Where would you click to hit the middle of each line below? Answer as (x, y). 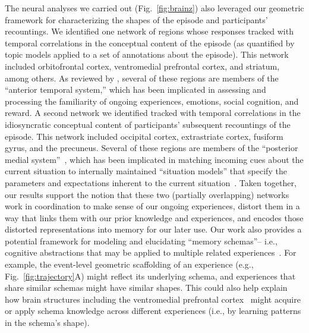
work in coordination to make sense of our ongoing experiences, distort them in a (152, 206)
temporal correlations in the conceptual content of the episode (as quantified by (150, 43)
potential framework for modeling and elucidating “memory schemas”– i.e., (141, 241)
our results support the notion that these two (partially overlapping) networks (147, 194)
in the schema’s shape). (47, 323)
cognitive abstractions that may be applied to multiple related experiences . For (151, 252)
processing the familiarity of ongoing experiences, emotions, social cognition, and (152, 101)
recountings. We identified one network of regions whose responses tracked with (149, 31)
